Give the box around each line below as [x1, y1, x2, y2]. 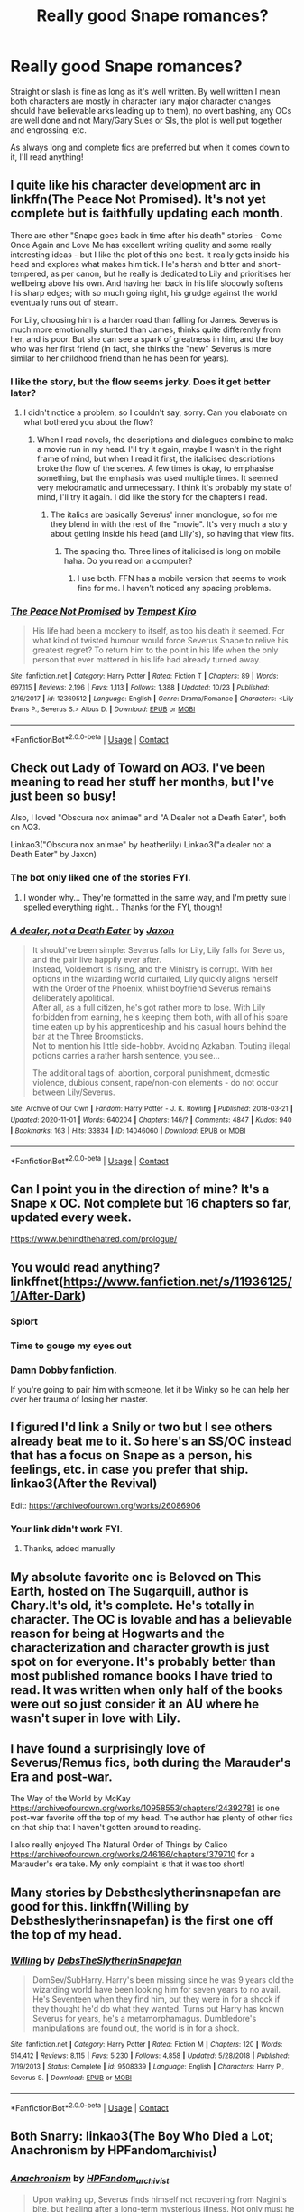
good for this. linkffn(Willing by [10, 1899, 189, 1914]
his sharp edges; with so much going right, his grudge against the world [10, 287, 278, 298]
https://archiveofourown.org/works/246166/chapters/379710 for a [10, 1849, 255, 1860]
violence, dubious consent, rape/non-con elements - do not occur [32, 1078, 279, 1088]
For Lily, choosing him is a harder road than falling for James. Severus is [10, 314, 279, 325]
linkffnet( [10, 1273, 64, 1289]
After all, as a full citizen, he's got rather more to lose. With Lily [32, 1003, 266, 1013]
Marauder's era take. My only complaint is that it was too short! [10, 1858, 245, 1869]
